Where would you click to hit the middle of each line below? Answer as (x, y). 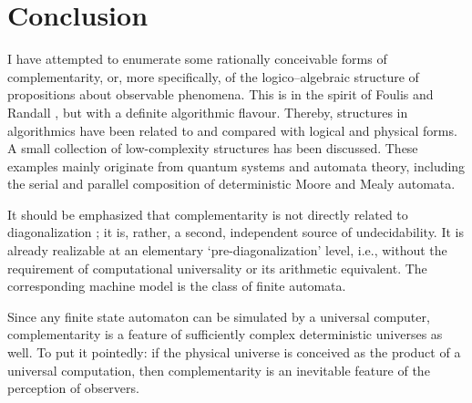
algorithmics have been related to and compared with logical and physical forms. (232, 130)
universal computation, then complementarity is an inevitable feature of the (219, 370)
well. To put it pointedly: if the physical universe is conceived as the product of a (234, 352)
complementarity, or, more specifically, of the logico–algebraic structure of (213, 76)
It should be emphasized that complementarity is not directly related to (208, 214)
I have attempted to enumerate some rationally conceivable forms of (197, 59)
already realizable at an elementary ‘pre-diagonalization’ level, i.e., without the (227, 250)
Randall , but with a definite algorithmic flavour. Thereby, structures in (208, 112)
